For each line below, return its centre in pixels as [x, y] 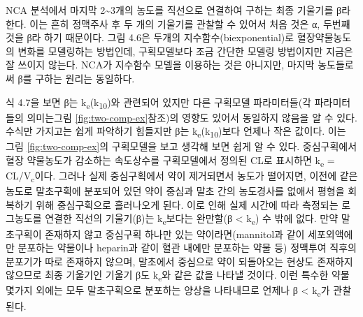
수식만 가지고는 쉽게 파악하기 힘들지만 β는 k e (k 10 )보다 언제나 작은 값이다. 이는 [176, 132]
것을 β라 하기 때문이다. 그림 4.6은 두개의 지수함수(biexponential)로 [150, 37]
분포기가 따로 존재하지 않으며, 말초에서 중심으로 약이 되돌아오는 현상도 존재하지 [179, 261]
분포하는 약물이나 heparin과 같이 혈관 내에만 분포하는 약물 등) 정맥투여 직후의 [187, 248]
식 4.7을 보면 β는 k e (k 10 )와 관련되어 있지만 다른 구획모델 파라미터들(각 [158, 103]
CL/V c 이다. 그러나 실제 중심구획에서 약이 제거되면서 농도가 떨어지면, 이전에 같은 [182, 176]
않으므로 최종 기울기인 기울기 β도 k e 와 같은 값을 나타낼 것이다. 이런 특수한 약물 [178, 276]
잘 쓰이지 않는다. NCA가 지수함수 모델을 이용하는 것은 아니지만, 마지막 [160, 65]
